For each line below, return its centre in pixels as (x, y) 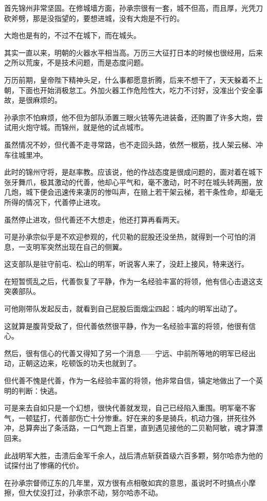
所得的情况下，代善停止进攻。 (54, 202)
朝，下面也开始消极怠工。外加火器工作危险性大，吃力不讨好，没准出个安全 (130, 90)
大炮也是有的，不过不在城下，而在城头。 (72, 35)
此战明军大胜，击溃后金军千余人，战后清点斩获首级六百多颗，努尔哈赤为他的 (133, 455)
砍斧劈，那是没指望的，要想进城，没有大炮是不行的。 (94, 18)
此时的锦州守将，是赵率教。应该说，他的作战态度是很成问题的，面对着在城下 (133, 172)
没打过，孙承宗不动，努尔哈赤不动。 (101, 493)
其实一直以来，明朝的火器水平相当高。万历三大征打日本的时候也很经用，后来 (133, 52)
